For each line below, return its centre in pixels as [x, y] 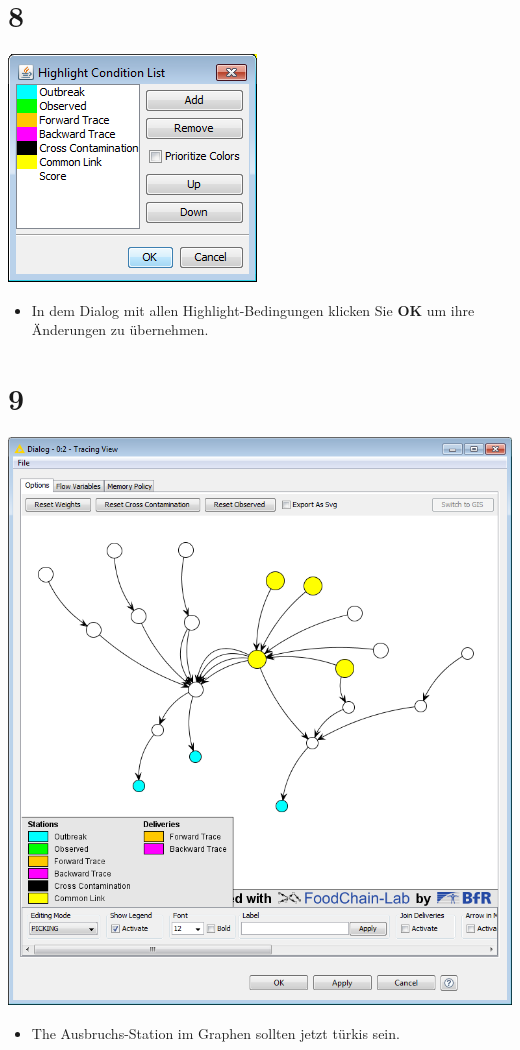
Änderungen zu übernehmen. [120, 329]
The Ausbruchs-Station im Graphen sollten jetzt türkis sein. [215, 1032]
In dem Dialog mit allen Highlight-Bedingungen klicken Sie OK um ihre [253, 309]
